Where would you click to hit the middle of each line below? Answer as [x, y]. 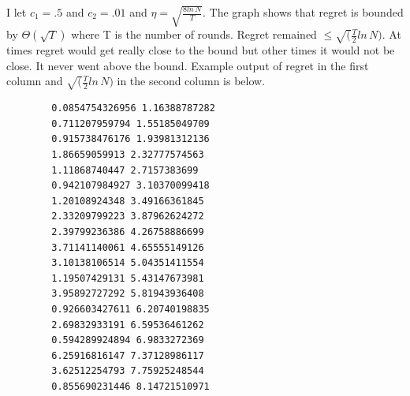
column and [35, 81]
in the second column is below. [191, 81]
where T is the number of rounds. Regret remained [194, 34]
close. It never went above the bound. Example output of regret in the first [188, 65]
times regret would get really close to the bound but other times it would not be [201, 50]
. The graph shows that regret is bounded [303, 12]
